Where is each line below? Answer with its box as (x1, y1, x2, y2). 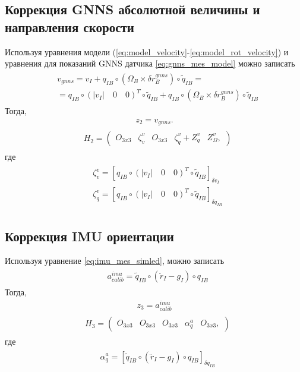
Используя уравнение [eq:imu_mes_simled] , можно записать (5, 254, 225, 267)
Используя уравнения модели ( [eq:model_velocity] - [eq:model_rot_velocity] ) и (5, 45, 289, 58)
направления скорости (5, 17, 134, 36)
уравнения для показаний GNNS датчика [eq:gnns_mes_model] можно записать (5, 57, 295, 70)
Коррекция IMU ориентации (5, 226, 174, 245)
